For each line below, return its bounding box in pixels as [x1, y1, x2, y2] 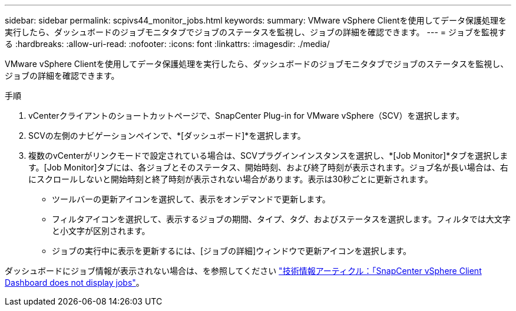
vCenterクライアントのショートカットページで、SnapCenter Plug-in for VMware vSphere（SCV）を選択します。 [28, 111, 465, 121]
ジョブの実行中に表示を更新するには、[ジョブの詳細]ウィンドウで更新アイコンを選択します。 [52, 246, 412, 256]
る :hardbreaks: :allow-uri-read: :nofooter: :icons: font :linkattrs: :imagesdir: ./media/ [5, 39, 330, 49]
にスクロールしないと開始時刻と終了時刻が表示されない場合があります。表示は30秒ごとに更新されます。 [28, 174, 433, 184]
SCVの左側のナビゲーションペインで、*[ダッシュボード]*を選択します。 [28, 131, 306, 141]
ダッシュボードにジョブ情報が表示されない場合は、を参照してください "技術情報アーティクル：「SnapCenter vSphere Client [5, 266, 482, 276]
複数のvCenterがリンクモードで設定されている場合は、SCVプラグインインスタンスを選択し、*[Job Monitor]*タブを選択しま [28, 151, 508, 160]
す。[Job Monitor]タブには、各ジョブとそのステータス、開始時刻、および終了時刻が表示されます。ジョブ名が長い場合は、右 [28, 162, 508, 172]
